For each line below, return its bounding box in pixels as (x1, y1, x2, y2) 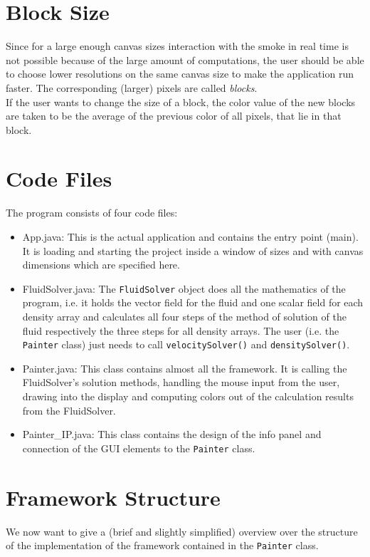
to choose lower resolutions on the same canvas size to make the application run (6, 66, 354, 81)
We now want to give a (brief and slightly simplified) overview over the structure (6, 524, 358, 538)
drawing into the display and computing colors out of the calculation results (22, 389, 354, 404)
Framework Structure (6, 482, 221, 511)
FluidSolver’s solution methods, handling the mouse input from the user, (22, 375, 340, 390)
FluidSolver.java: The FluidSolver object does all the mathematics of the (22, 281, 346, 296)
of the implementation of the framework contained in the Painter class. (6, 538, 319, 553)
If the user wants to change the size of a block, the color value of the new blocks (6, 94, 356, 109)
